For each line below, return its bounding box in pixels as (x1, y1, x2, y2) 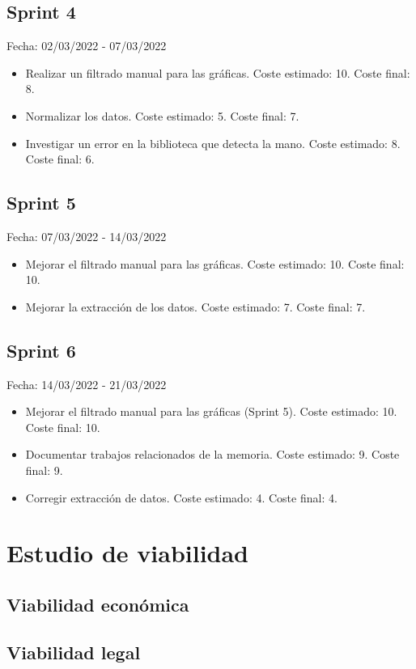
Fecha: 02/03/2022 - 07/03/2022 (6, 37, 167, 54)
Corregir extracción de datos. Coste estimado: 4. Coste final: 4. (25, 489, 337, 506)
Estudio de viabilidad (6, 536, 249, 569)
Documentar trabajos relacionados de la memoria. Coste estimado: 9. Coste (25, 446, 400, 463)
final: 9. (25, 461, 63, 478)
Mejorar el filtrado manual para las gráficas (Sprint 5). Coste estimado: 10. (25, 403, 397, 420)
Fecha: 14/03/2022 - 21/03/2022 (6, 375, 167, 392)
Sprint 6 (6, 337, 76, 362)
